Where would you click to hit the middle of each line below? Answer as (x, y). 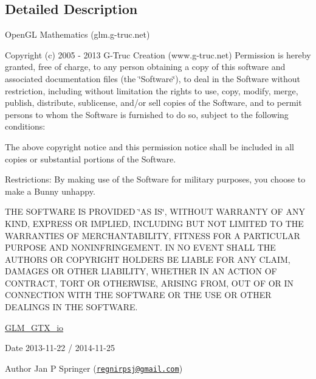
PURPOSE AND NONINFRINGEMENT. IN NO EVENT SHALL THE (140, 247)
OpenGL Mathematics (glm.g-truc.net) (77, 34)
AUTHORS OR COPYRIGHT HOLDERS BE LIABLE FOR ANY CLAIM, (148, 259)
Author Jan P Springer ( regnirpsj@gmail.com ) (94, 368)
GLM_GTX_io (34, 327)
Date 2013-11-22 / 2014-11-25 (60, 348)
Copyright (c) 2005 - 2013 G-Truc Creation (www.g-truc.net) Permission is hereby (158, 54)
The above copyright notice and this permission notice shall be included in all (150, 146)
